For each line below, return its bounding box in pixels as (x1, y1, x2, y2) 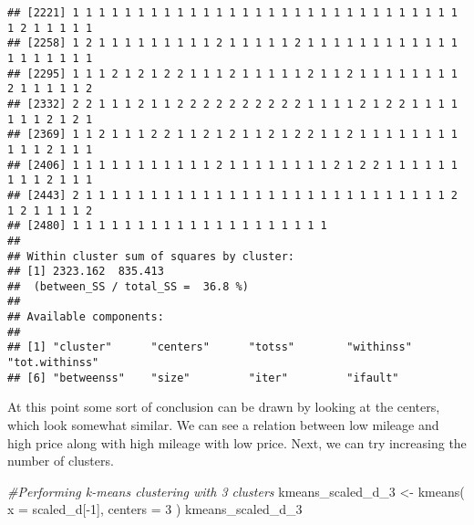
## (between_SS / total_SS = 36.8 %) (7, 279, 249, 293)
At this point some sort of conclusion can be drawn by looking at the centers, (7, 397, 440, 416)
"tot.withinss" (7, 356, 99, 370)
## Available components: (7, 310, 164, 324)
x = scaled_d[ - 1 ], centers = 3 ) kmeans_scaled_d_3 (7, 499, 303, 519)
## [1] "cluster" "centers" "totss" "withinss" (7, 341, 412, 354)
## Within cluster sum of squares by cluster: (7, 249, 294, 263)
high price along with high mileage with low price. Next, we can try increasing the (7, 433, 467, 452)
